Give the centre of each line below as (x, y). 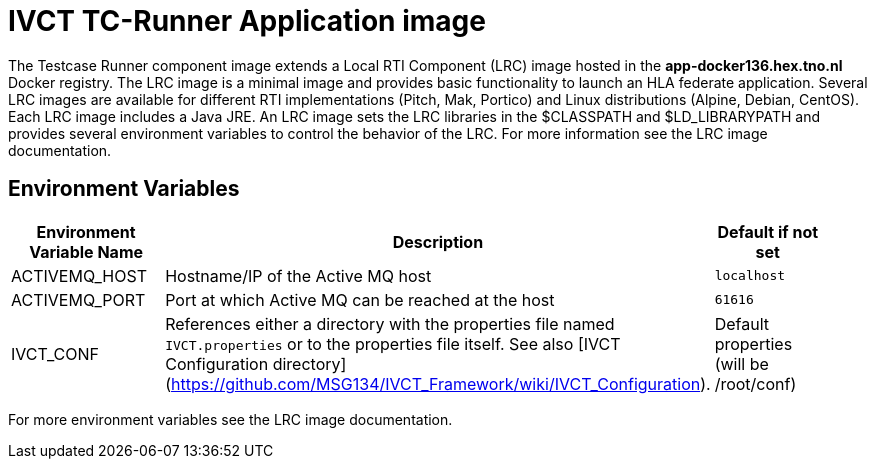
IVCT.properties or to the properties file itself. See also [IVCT (393, 343)
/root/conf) (755, 383)
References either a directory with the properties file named (390, 323)
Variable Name (86, 251)
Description (438, 241)
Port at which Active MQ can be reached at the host (360, 299)
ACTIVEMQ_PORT (78, 299)
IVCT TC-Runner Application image (247, 21)
